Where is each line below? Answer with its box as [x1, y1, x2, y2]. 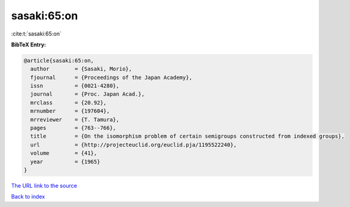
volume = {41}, [30, 150, 98, 156]
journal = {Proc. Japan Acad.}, [30, 91, 145, 97]
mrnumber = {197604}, [30, 108, 110, 114]
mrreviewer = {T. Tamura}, [30, 116, 120, 123]
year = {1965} [30, 158, 101, 165]
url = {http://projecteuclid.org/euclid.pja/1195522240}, [30, 141, 237, 148]
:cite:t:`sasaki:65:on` [11, 30, 62, 37]
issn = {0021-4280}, [30, 82, 120, 90]
